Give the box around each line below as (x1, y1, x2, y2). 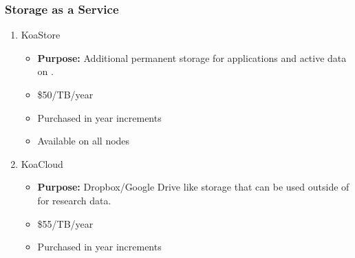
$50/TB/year (37, 87, 94, 101)
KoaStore (21, 28, 61, 42)
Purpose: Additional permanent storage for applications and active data (37, 50, 347, 65)
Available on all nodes (37, 133, 130, 148)
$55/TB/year (37, 216, 94, 230)
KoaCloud (21, 156, 63, 171)
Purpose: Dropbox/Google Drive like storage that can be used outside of (37, 180, 349, 194)
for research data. (37, 193, 111, 207)
